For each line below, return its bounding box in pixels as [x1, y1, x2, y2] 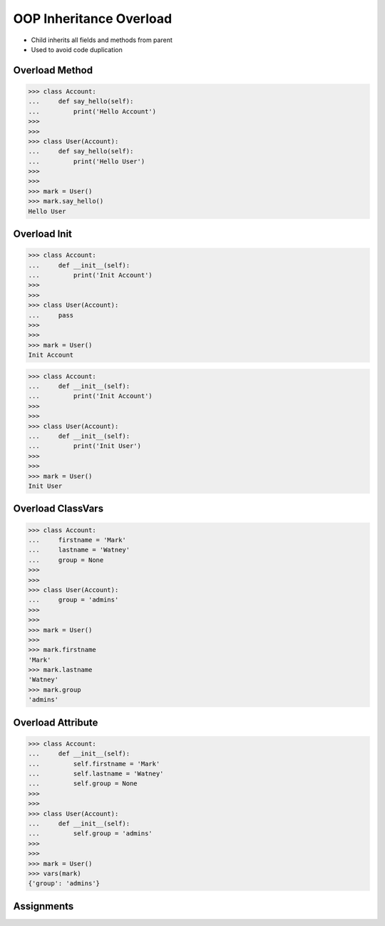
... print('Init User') [28, 442, 142, 450]
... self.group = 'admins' [28, 830, 153, 838]
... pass [28, 311, 74, 319]
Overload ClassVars [13, 503, 103, 515]
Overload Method [13, 64, 93, 76]
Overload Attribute [13, 716, 98, 728]
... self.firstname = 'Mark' [28, 760, 160, 768]
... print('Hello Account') [28, 107, 157, 116]
